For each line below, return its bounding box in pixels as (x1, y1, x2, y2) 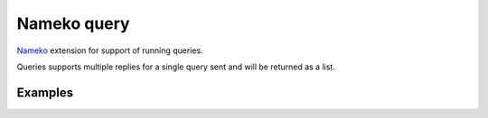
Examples (16, 85, 74, 100)
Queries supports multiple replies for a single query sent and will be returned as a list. (16, 61, 336, 72)
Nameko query (16, 14, 130, 33)
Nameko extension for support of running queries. (16, 45, 203, 56)
